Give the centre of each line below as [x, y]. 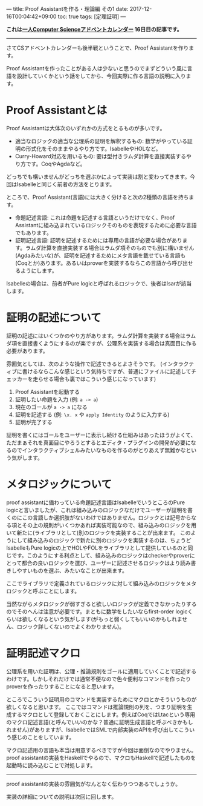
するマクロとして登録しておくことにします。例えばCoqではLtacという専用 [103, 714]
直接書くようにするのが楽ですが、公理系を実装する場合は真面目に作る [109, 343]
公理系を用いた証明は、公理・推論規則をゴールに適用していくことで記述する [101, 671]
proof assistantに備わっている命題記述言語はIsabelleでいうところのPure [96, 502]
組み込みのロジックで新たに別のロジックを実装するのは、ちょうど [109, 540]
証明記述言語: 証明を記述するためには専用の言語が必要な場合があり [98, 240]
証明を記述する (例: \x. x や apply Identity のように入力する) [92, 415]
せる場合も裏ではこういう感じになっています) [100, 379]
